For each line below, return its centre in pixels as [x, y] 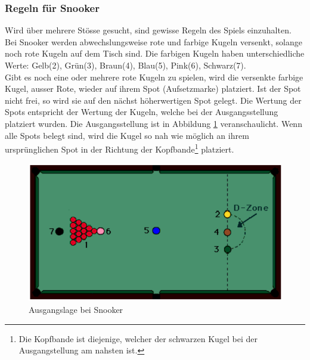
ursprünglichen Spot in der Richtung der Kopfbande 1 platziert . [120, 148]
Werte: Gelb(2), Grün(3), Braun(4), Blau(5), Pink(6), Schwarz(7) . [125, 65]
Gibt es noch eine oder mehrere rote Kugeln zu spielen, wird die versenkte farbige [154, 77]
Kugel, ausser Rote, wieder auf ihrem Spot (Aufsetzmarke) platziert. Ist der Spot [153, 89]
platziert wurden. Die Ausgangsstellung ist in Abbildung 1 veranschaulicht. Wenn [154, 123]
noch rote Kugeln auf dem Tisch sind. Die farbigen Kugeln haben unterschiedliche [155, 53]
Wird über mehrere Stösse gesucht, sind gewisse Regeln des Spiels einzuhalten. [148, 30]
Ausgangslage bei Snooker [76, 310]
